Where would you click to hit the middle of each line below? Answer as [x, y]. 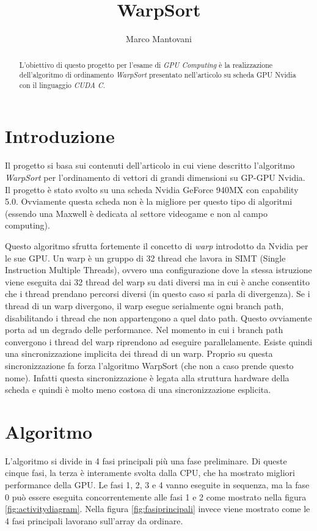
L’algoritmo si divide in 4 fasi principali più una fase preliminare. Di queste [146, 460]
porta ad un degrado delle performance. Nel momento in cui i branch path [144, 330]
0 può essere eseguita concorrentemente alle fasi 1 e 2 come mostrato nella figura [156, 496]
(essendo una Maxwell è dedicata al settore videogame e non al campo [136, 213]
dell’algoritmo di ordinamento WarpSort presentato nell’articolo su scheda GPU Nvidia [158, 75]
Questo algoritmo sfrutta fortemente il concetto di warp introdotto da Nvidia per [157, 245]
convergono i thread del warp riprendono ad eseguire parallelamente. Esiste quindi [159, 341]
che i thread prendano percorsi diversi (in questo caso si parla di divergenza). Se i [158, 294]
